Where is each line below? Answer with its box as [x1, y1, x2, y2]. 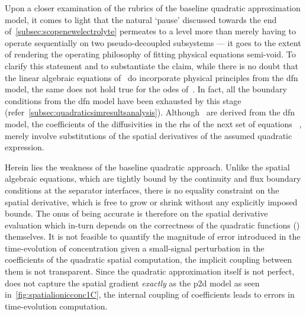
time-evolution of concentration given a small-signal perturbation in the [5, 241, 265, 254]
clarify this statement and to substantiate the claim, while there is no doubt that [5, 59, 298, 72]
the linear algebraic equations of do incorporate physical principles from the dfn [5, 71, 298, 83]
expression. [5, 141, 44, 153]
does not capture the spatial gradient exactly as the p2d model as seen [5, 276, 260, 289]
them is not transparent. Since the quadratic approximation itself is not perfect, [5, 265, 295, 278]
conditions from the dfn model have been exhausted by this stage [5, 94, 241, 107]
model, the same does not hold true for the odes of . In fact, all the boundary [5, 83, 287, 95]
